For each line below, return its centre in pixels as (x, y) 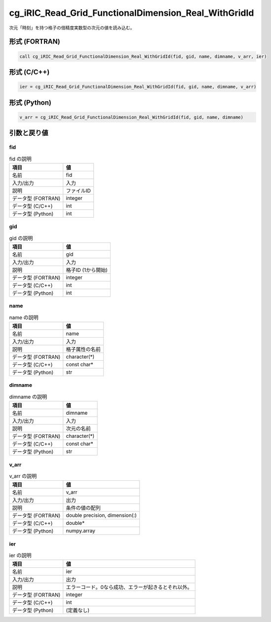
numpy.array (81, 531)
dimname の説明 (28, 397)
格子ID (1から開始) (87, 270)
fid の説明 (20, 159)
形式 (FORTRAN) (35, 42)
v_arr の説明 (23, 476)
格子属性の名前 (83, 350)
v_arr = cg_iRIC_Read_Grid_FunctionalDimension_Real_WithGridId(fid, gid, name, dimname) (132, 117)
